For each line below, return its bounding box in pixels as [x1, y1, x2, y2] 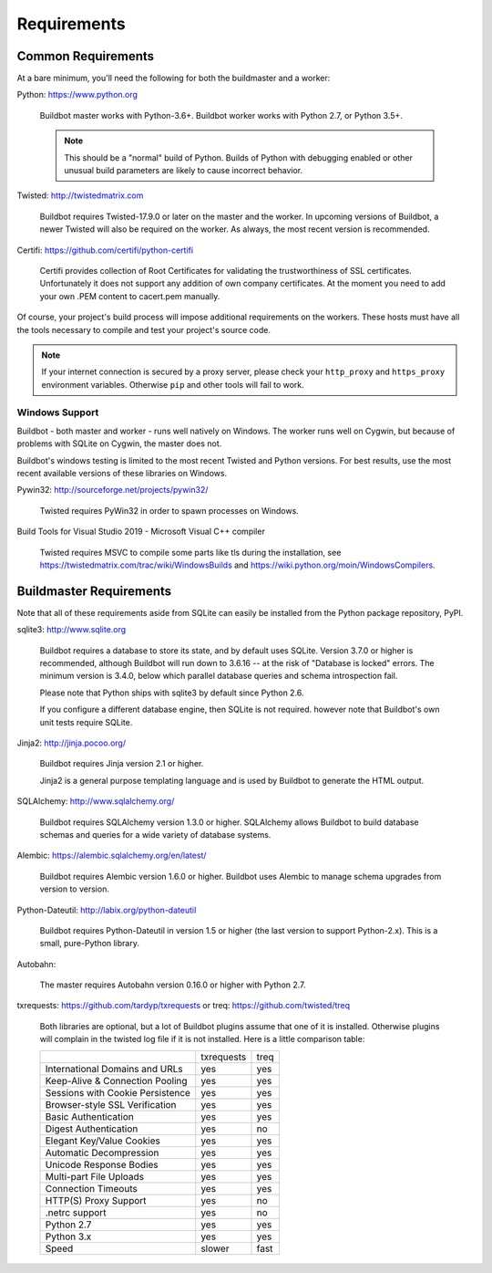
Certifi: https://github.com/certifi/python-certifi [16, 245, 194, 256]
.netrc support [45, 1205, 107, 1218]
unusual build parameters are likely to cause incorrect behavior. [64, 165, 303, 176]
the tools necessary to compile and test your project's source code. [16, 324, 271, 335]
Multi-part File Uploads [45, 1170, 145, 1183]
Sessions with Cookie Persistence [45, 1086, 191, 1099]
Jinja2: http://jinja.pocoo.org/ [16, 737, 127, 748]
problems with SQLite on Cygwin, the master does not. [16, 438, 222, 449]
